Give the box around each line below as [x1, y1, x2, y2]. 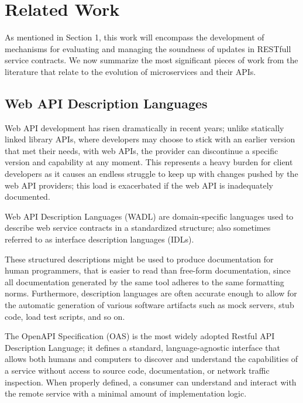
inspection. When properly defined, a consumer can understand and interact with [5, 375, 297, 388]
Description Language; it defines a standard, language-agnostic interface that [5, 341, 281, 353]
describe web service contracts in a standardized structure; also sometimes [5, 221, 271, 234]
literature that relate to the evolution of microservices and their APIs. [5, 65, 256, 77]
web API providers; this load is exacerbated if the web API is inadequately [5, 179, 273, 191]
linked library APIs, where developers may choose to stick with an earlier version [5, 133, 295, 145]
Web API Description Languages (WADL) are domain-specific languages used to [5, 210, 294, 222]
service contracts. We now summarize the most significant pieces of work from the [5, 54, 298, 66]
